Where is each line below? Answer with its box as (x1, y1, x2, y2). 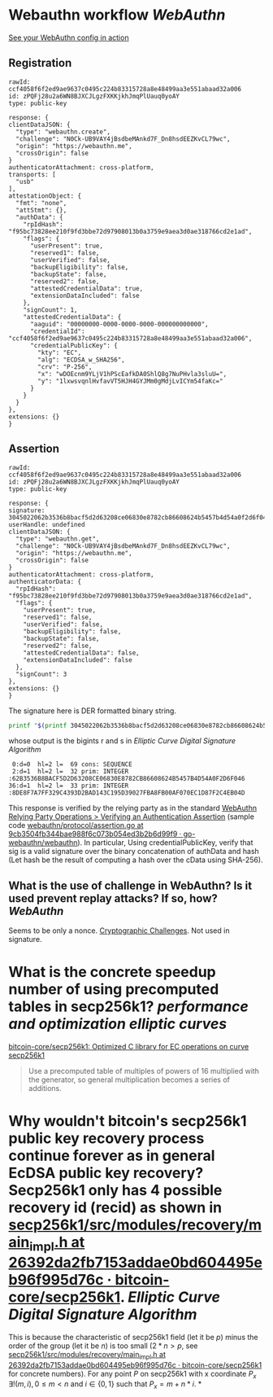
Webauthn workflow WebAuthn (8, 6, 226, 24)
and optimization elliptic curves (8, 1015, 227, 1033)
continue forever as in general (8, 1146, 215, 1165)
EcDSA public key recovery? (8, 1164, 204, 1182)
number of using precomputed (8, 980, 219, 999)
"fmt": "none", (15, 199, 67, 207)
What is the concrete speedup (8, 963, 217, 982)
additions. (28, 1084, 63, 1093)
